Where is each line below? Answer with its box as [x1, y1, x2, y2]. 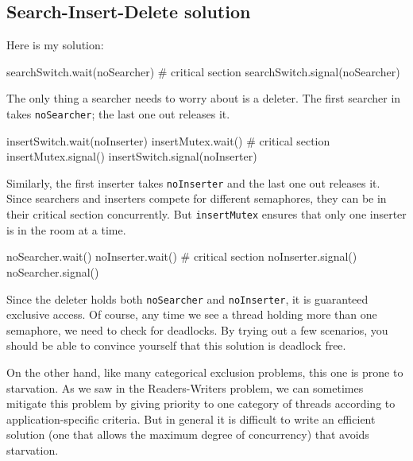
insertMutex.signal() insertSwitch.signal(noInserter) [6, 148, 257, 165]
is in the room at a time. [6, 221, 126, 238]
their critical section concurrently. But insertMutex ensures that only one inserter [6, 206, 407, 223]
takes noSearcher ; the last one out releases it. [6, 105, 230, 122]
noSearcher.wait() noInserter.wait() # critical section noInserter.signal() [6, 248, 357, 265]
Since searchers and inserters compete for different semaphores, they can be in [6, 190, 387, 207]
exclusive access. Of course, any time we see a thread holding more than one [6, 306, 377, 323]
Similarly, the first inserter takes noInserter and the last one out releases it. [6, 174, 380, 191]
